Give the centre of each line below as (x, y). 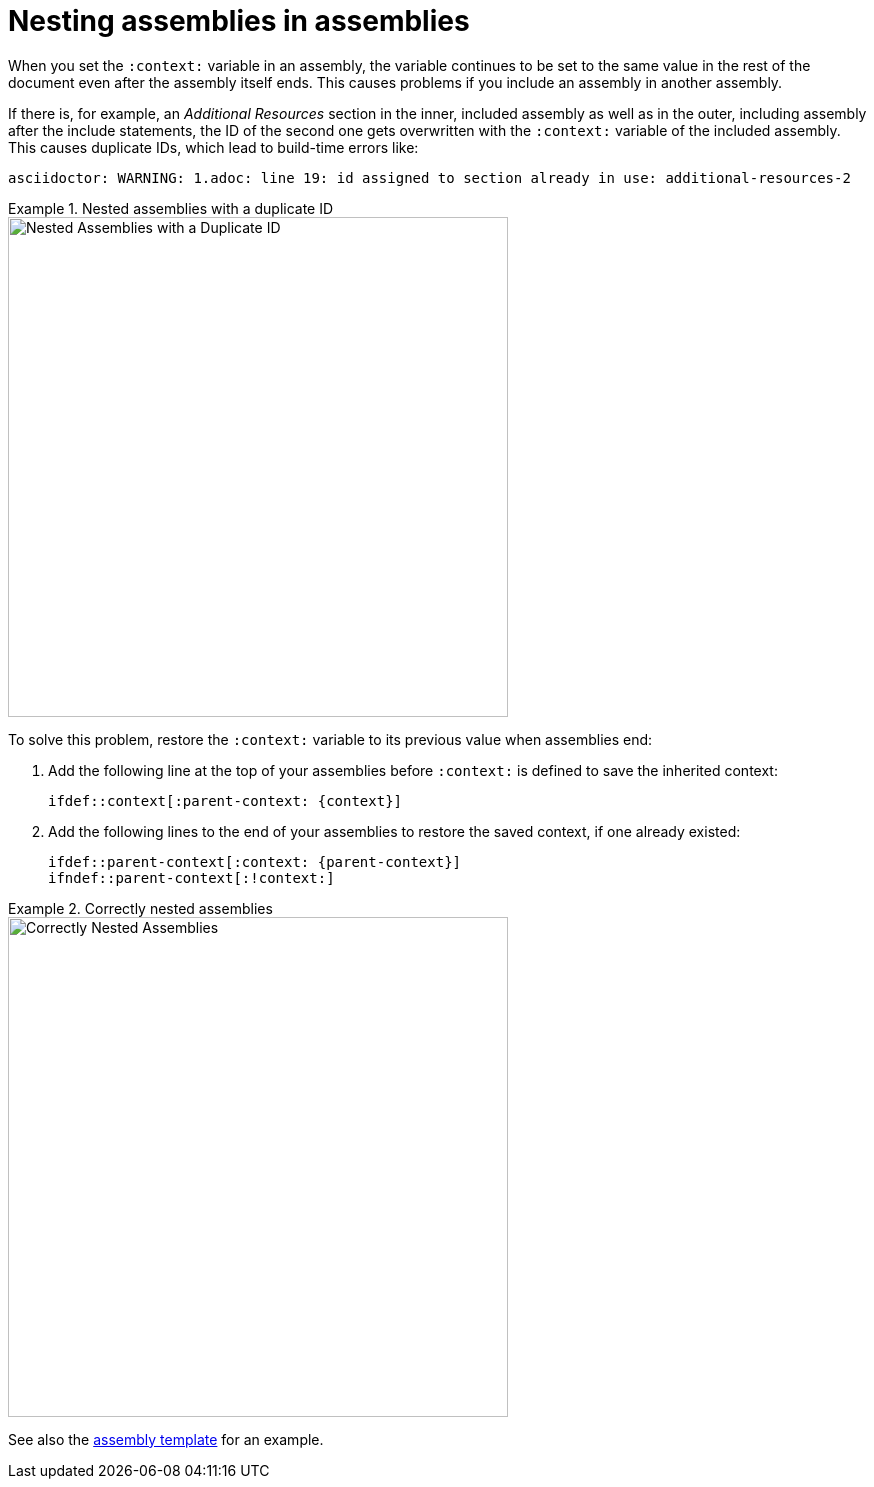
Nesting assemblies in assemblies (239, 21)
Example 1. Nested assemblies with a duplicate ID (171, 208)
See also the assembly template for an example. (166, 1439)
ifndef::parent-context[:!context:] (191, 877)
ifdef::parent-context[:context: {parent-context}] (255, 861)
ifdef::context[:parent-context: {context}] (225, 800)
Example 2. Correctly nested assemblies (140, 908)
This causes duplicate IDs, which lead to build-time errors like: (213, 147)
